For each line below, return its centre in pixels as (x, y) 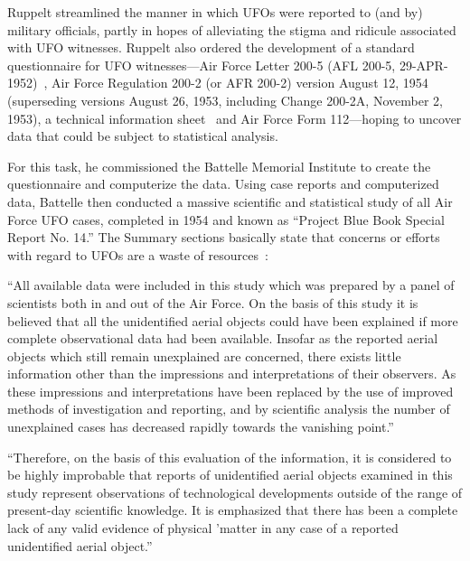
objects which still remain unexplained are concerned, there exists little (204, 355)
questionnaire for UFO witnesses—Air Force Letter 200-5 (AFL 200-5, (202, 65)
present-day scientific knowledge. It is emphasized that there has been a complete (233, 510)
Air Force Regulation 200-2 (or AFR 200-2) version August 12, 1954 (240, 83)
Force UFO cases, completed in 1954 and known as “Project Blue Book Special (226, 219)
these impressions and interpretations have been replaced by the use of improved (230, 391)
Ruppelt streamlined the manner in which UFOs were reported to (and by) (215, 12)
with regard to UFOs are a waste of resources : (138, 254)
